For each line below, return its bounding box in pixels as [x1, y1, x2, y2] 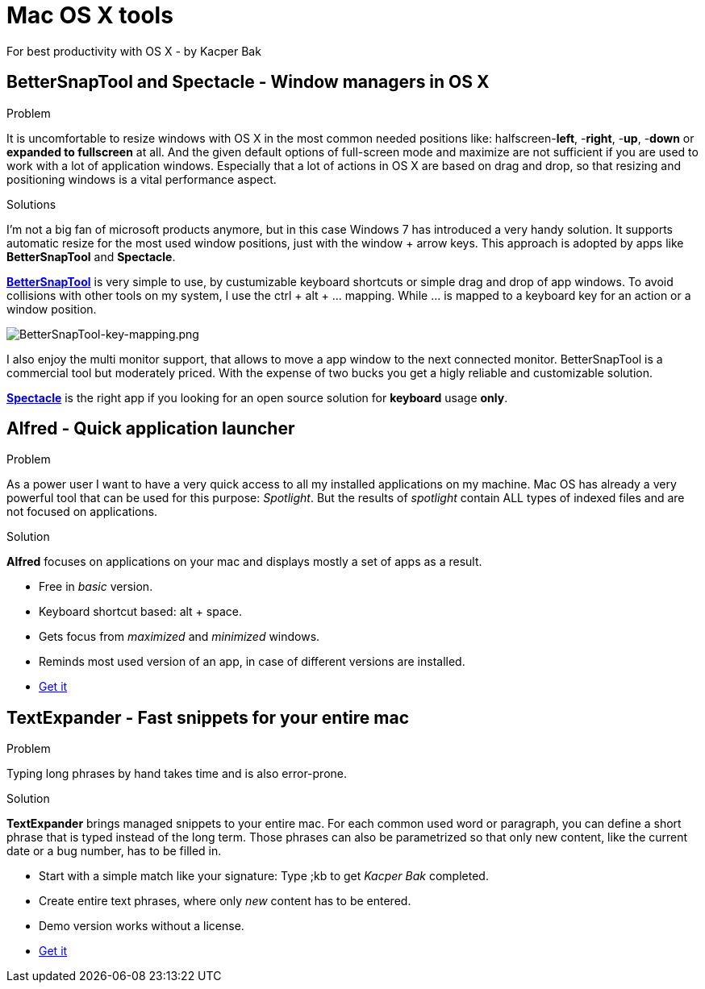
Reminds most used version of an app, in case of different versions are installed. [39, 654, 465, 669]
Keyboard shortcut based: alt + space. [39, 605, 242, 619]
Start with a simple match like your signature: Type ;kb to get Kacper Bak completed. [39, 869, 489, 883]
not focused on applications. [6, 505, 158, 519]
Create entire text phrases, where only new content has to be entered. [39, 894, 411, 908]
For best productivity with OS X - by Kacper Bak [6, 44, 261, 58]
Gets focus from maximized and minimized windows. [39, 630, 320, 644]
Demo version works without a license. [39, 919, 244, 933]
